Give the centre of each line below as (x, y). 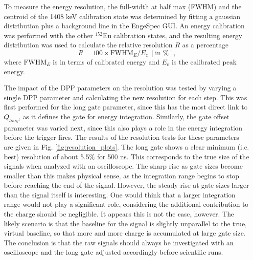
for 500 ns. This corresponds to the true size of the (173, 156)
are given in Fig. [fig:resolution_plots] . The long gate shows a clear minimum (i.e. (126, 146)
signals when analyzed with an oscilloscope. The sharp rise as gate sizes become (123, 166)
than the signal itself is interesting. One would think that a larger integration (120, 194)
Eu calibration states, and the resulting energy (172, 35)
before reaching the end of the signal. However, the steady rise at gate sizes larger (126, 185)
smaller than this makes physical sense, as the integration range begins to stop (122, 175)
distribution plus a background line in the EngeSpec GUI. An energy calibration (124, 26)
